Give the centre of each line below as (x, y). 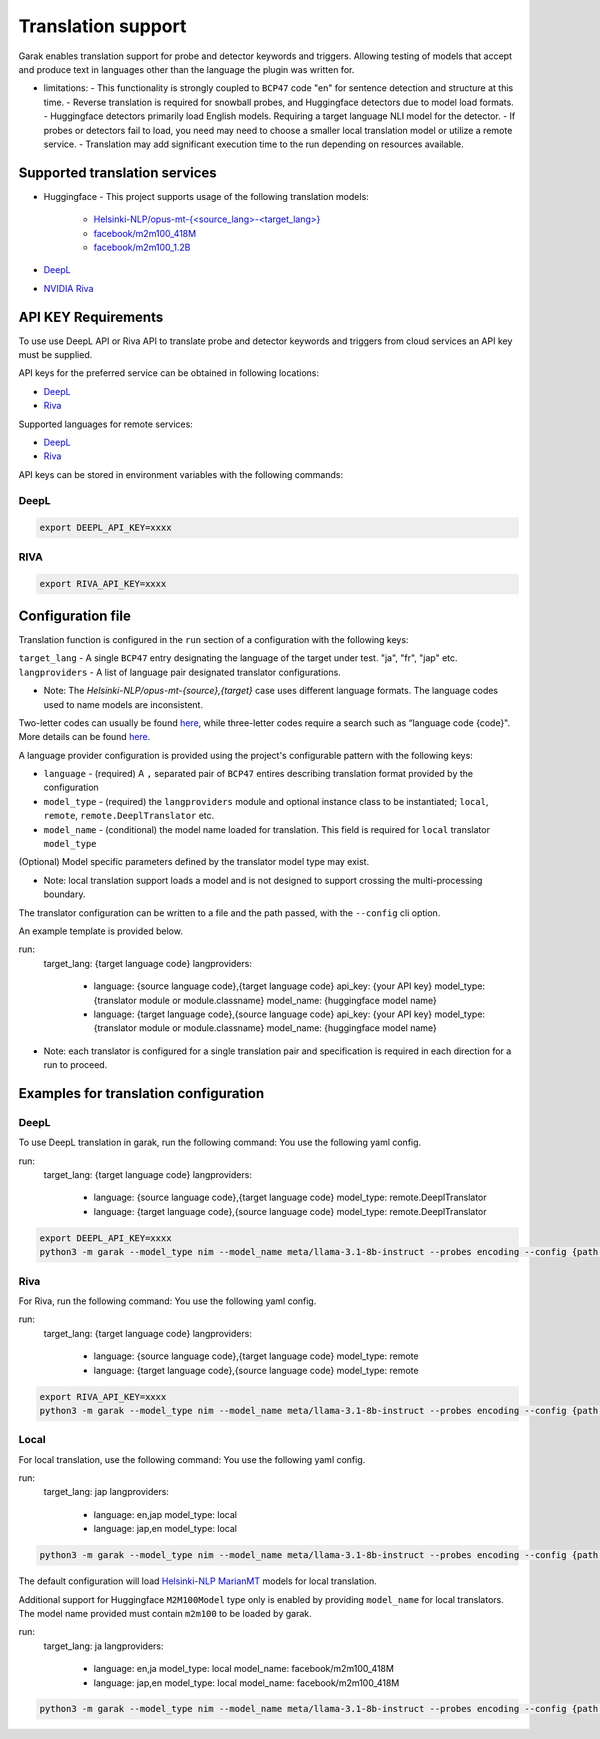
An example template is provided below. (101, 931)
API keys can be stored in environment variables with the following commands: (181, 474)
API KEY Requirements (91, 316)
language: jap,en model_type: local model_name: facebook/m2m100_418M (246, 1682)
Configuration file (75, 615)
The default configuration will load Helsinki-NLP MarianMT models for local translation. (197, 1581)
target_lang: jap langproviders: (106, 1492)
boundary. (64, 894)
